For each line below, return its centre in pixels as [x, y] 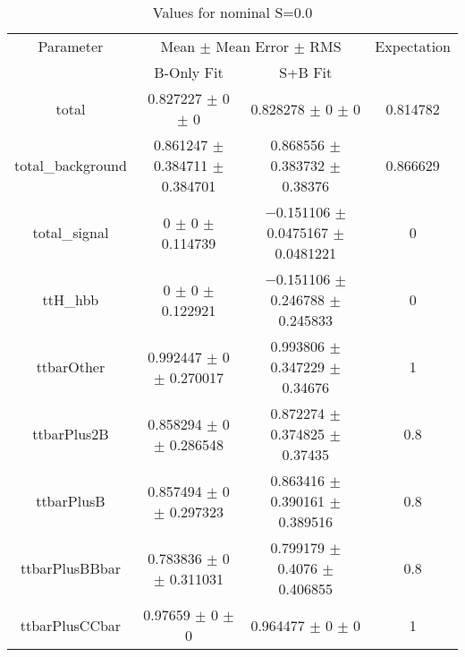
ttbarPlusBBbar [70, 568]
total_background [71, 165]
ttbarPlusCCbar [71, 625]
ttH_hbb [71, 299]
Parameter [71, 46]
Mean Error [253, 46]
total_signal [71, 232]
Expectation [413, 46]
